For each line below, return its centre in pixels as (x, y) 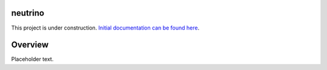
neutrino (28, 13)
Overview (30, 45)
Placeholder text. (32, 59)
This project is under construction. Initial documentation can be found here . (105, 28)
